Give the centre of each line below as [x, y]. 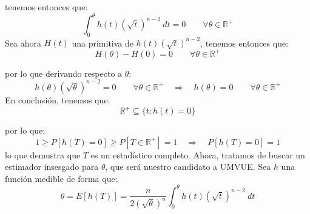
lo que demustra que [43, 154]
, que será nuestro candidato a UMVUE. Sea [188, 167]
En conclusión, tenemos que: [58, 99]
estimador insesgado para [52, 167]
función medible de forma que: [61, 178]
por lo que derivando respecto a [64, 73]
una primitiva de [103, 43]
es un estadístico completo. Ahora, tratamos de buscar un [198, 154]
